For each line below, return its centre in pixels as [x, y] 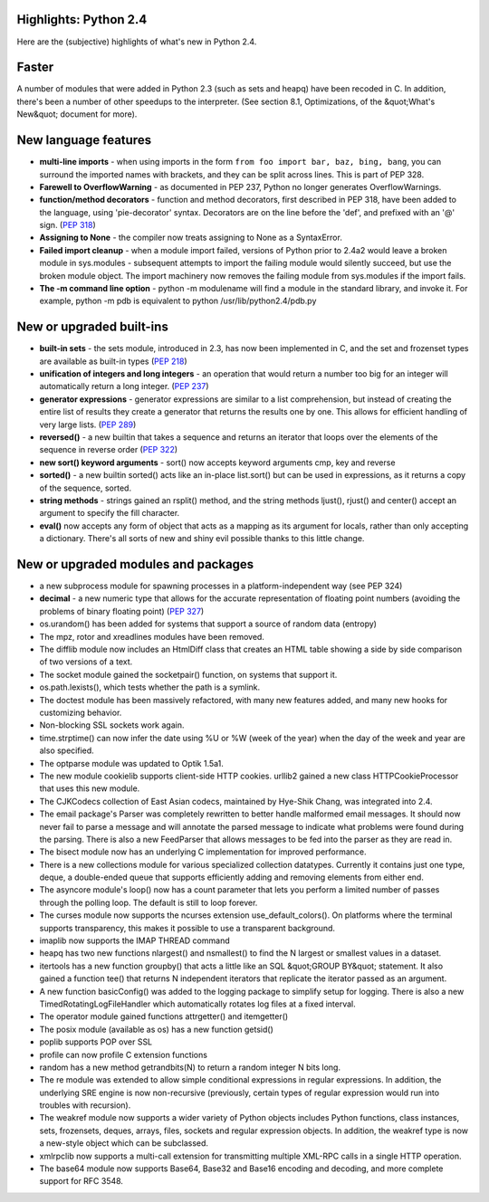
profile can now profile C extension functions [124, 1054]
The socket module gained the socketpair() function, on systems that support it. [188, 674]
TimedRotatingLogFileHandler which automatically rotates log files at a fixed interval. [198, 1004]
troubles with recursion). [85, 1105]
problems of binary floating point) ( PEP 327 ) [122, 611]
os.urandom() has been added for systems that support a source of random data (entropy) [208, 624]
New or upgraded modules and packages [135, 564]
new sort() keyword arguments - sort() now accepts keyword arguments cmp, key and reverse [217, 463]
